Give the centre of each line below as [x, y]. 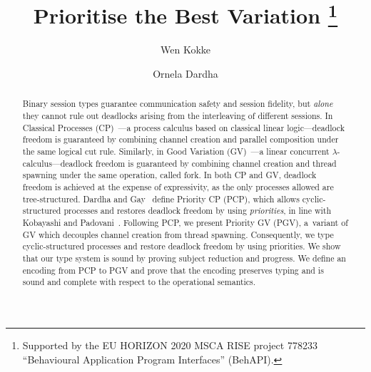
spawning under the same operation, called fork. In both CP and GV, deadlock [169, 175]
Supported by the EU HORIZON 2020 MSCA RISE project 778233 [170, 345]
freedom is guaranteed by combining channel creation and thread [216, 163]
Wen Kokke [185, 50]
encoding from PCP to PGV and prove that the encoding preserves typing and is [173, 270]
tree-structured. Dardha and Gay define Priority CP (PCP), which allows [161, 198]
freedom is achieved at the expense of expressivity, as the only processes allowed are [178, 187]
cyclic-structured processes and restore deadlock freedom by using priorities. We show [182, 246]
